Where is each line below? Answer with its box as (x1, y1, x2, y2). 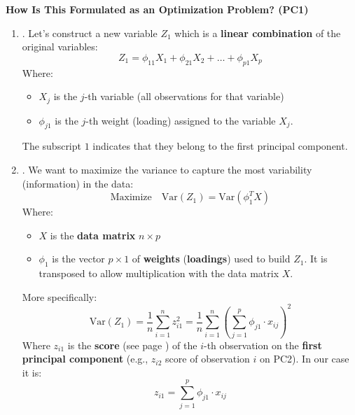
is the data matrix (50, 227, 136, 242)
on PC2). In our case (260, 351, 349, 366)
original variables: (22, 39, 98, 54)
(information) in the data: (22, 176, 134, 190)
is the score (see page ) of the (67, 337, 197, 352)
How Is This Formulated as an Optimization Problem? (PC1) (6, 2, 309, 16)
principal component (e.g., (22, 351, 148, 366)
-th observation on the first (203, 337, 322, 352)
